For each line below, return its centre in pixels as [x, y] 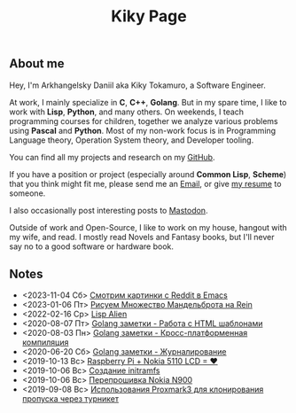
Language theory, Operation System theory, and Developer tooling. [132, 140]
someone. [27, 193]
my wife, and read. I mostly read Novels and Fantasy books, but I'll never [142, 237]
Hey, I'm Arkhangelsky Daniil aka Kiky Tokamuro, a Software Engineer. [137, 85]
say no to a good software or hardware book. [92, 246]
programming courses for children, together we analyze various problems [144, 121]
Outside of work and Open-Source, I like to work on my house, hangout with [148, 227]
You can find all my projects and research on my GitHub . [112, 157]
